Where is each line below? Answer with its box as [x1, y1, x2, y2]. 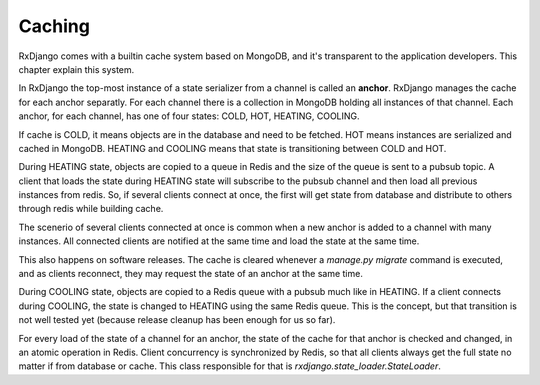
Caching [18, 15, 90, 37]
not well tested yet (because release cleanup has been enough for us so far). [18, 314, 336, 326]
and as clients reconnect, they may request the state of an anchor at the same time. [18, 268, 364, 280]
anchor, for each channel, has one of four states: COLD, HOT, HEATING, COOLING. [18, 110, 360, 122]
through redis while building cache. [18, 203, 164, 215]
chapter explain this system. [18, 63, 135, 75]
